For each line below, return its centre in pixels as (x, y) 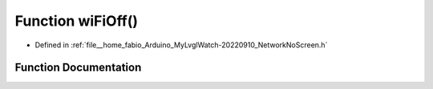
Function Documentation (78, 68)
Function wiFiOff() (77, 21)
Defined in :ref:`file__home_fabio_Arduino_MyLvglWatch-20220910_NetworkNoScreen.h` (181, 45)
